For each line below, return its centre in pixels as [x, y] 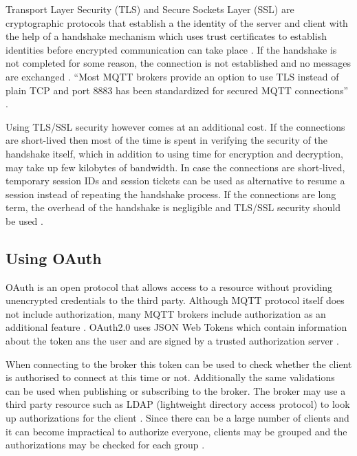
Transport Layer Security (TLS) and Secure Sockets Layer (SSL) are [150, 9]
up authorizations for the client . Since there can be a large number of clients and [177, 418]
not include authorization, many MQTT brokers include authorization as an [166, 313]
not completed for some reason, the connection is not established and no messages [178, 63]
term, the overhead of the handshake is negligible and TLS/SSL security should [173, 207]
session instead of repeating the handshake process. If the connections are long [171, 194]
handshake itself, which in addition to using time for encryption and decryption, [174, 153]
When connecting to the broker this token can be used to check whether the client [179, 363]
